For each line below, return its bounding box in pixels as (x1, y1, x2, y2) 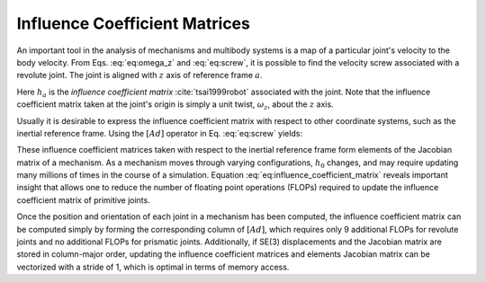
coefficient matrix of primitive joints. (16, 194, 150, 206)
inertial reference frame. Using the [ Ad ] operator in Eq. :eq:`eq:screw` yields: (16, 128, 303, 138)
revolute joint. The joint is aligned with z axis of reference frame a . (16, 70, 263, 81)
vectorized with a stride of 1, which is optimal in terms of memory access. (16, 261, 290, 272)
